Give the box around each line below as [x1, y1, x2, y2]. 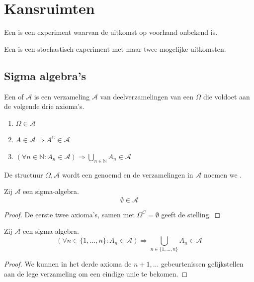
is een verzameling [34, 91, 90, 101]
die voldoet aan [203, 91, 250, 101]
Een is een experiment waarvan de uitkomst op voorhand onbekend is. [4, 27, 218, 37]
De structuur [4, 169, 43, 180]
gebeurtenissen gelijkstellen [161, 259, 244, 269]
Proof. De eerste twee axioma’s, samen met [4, 209, 135, 219]
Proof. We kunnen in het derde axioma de [4, 259, 132, 269]
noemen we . [203, 169, 242, 180]
